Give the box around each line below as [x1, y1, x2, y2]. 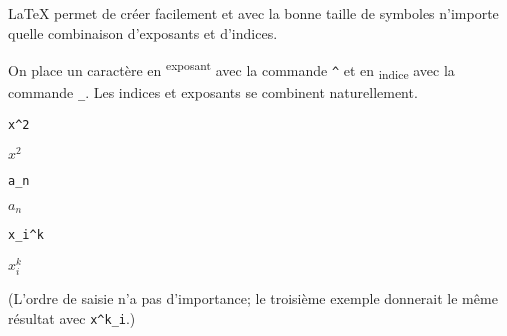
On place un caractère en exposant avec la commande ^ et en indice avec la [8, 57, 455, 83]
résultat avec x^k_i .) [8, 307, 136, 328]
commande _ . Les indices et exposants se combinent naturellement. [8, 81, 418, 102]
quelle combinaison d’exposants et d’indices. [8, 22, 278, 43]
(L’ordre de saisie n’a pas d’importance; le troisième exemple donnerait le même [8, 288, 498, 309]
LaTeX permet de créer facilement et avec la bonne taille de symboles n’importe [8, 3, 499, 23]
